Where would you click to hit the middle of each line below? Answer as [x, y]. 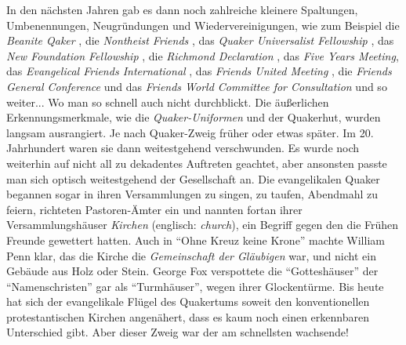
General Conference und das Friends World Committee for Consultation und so [197, 86]
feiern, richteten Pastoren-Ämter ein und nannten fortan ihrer [154, 209]
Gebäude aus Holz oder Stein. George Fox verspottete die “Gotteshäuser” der [192, 271]
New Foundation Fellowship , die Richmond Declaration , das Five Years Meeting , [203, 55]
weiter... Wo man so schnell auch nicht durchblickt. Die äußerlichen [168, 102]
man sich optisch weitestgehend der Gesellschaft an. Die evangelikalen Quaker [193, 178]
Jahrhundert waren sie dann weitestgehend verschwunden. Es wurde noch [183, 148]
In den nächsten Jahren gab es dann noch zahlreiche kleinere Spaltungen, [182, 9]
